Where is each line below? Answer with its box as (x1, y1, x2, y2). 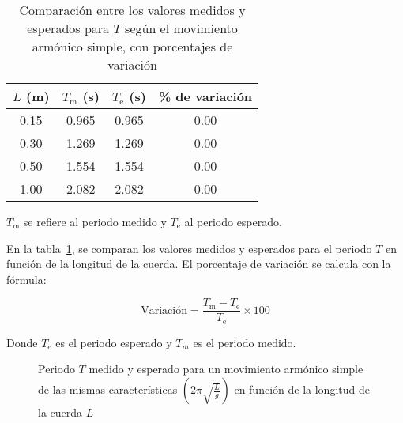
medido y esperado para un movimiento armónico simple (89, 361, 363, 377)
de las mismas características (38, 381, 178, 398)
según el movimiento (125, 19, 238, 37)
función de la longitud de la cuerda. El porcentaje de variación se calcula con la (6, 255, 391, 272)
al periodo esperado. (184, 213, 282, 229)
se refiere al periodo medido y (23, 213, 167, 229)
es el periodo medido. (193, 334, 296, 350)
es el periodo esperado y (55, 334, 172, 350)
